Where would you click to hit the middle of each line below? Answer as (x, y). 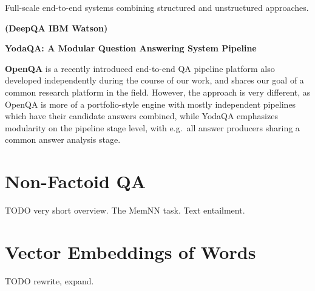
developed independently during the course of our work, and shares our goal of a (154, 80)
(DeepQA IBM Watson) (56, 28)
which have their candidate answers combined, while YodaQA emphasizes (141, 116)
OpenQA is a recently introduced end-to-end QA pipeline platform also (140, 68)
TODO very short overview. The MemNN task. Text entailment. (125, 210)
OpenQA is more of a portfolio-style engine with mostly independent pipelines (151, 104)
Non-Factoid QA (76, 181)
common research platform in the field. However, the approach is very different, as (158, 92)
